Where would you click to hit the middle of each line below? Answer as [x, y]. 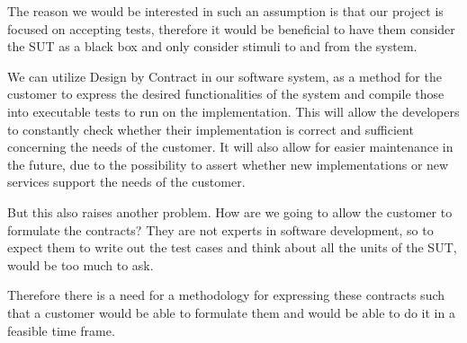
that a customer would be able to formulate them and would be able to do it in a [231, 312]
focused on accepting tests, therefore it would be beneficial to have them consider [231, 28]
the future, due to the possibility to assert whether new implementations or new [228, 164]
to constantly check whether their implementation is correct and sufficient [211, 129]
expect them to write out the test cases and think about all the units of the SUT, [232, 247]
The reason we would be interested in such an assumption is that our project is [225, 11]
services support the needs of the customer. [126, 182]
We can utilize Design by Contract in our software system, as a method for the [225, 76]
